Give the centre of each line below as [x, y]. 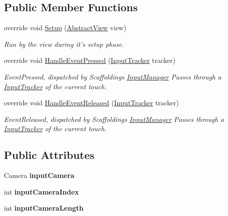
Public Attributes [49, 155]
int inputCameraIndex [41, 191]
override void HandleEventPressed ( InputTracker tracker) [90, 60]
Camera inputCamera [39, 175]
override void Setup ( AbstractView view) [65, 28]
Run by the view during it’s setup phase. [64, 44]
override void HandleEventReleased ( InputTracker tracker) [92, 103]
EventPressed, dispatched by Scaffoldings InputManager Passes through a [113, 76]
